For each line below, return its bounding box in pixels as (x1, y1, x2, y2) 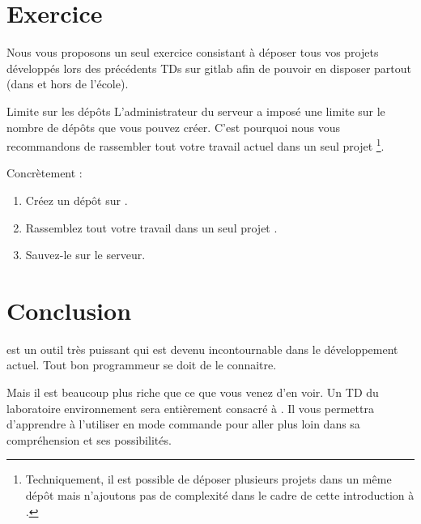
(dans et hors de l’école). (6, 75, 129, 92)
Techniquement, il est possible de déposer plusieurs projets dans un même (25, 471, 392, 488)
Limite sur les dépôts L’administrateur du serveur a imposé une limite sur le (6, 102, 385, 119)
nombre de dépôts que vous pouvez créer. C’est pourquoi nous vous (6, 118, 340, 135)
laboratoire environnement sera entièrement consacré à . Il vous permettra (6, 399, 374, 416)
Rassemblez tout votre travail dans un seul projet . (25, 219, 278, 236)
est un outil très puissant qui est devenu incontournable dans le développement (6, 340, 398, 357)
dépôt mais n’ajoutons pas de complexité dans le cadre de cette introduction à (25, 487, 415, 503)
